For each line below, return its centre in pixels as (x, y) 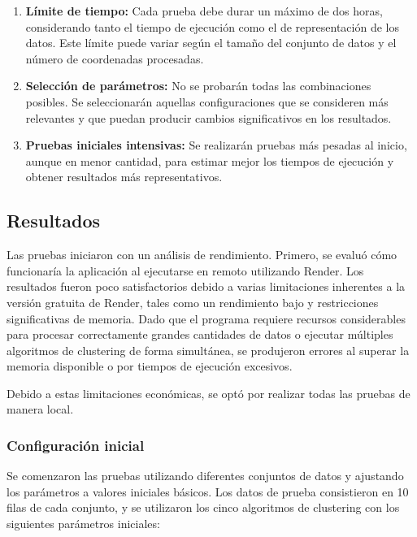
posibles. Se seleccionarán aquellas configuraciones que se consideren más (207, 101)
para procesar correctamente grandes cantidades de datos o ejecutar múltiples (200, 334)
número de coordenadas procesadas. (115, 58)
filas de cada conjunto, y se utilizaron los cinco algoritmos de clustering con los (203, 507)
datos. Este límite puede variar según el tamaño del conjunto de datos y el (211, 43)
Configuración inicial (76, 445)
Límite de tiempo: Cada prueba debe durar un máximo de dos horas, (204, 11)
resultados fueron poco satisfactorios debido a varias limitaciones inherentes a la (206, 286)
